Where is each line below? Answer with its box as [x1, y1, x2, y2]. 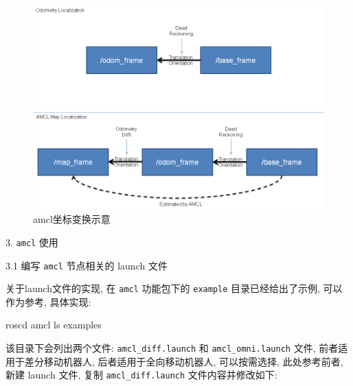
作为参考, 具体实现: [5, 294, 91, 309]
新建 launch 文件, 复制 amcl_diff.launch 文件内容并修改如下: [5, 367, 277, 382]
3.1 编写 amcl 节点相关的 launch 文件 [5, 258, 168, 272]
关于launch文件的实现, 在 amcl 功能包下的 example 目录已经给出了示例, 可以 [5, 281, 343, 295]
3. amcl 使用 [5, 234, 58, 249]
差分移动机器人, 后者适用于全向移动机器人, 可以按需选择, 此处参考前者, [24, 354, 343, 368]
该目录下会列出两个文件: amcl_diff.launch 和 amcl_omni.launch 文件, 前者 [5, 341, 339, 355]
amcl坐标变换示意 [33, 212, 111, 226]
